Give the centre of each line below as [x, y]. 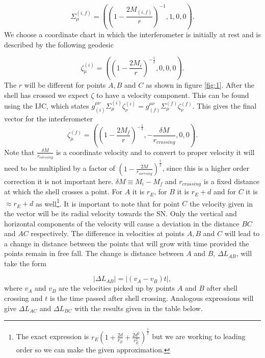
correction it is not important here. [59, 181]
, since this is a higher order [206, 168]
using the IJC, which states [47, 106]
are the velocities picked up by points [117, 288]
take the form [25, 263]
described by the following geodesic [59, 44]
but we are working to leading [199, 336]
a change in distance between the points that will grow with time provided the [127, 243]
